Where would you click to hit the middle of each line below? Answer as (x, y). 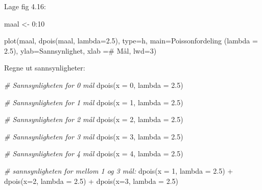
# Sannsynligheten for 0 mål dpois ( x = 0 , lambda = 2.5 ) (94, 85)
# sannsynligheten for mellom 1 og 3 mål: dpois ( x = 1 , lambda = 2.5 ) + (119, 170)
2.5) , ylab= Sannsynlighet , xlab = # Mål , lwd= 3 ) (80, 50)
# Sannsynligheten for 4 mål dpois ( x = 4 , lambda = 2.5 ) (94, 153)
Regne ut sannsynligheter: (45, 68)
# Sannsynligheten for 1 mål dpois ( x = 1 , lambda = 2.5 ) (94, 102)
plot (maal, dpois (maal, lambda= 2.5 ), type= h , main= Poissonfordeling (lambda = (131, 41)
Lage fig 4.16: (25, 6)
